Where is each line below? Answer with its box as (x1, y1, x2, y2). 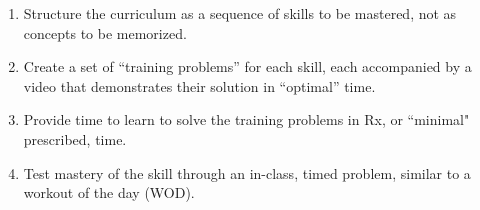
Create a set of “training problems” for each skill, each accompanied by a (23, 56, 472, 77)
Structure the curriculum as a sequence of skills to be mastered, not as (23, 3, 457, 23)
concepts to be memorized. (23, 22, 187, 43)
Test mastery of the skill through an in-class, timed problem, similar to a (23, 162, 471, 183)
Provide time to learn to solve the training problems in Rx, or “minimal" (23, 109, 470, 130)
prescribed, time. (23, 128, 127, 149)
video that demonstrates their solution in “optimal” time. (23, 75, 376, 96)
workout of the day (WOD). (23, 182, 195, 203)
